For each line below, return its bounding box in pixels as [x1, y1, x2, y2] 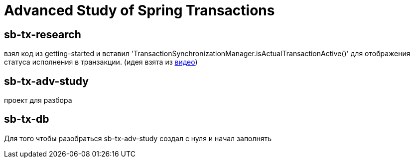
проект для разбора [4, 96, 72, 105]
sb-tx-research [4, 28, 81, 41]
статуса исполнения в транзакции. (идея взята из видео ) [4, 58, 198, 67]
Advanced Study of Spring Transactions [4, 2, 275, 19]
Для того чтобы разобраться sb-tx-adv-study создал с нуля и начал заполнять [4, 134, 272, 143]
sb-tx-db [4, 113, 49, 126]
